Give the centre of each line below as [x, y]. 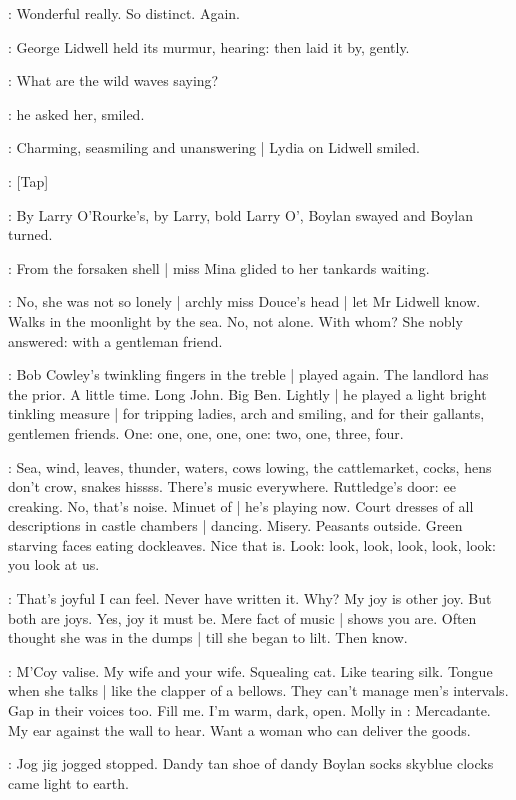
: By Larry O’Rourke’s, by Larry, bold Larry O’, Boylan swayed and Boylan [240, 214]
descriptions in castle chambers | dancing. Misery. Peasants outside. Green [235, 525]
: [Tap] [28, 180]
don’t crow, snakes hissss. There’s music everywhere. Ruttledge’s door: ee [232, 486]
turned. [30, 234]
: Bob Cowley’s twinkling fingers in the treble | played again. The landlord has [248, 374]
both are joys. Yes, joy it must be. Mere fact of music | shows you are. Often [242, 617]
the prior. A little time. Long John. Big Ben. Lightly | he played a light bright [247, 393]
